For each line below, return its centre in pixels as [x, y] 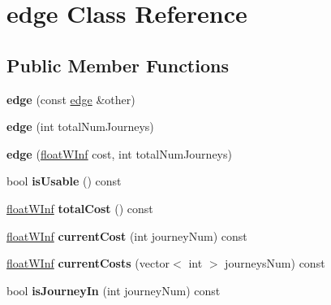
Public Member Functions [118, 65]
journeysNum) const [275, 263]
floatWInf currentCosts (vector [88, 263]
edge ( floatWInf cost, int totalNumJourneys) [119, 153]
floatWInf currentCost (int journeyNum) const [127, 235]
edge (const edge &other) [71, 99]
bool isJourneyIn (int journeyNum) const [114, 290]
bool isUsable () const [64, 181]
